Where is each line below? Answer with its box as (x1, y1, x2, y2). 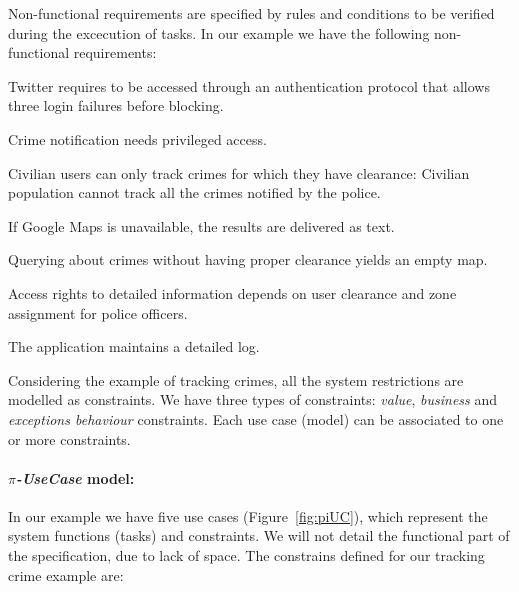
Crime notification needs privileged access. (8, 128, 267, 149)
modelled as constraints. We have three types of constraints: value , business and (8, 389, 498, 410)
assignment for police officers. (8, 302, 188, 323)
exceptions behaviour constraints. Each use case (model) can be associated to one (8, 408, 504, 429)
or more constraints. (8, 428, 131, 449)
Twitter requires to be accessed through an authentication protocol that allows (8, 75, 490, 96)
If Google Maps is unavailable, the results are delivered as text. (8, 215, 395, 236)
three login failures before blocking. (8, 95, 224, 116)
